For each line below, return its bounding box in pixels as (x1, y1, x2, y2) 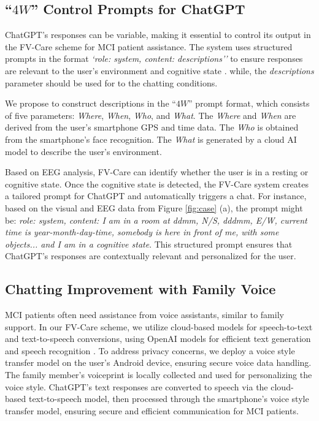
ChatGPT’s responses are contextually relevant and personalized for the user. (5, 249, 296, 262)
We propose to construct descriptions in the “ (5, 97, 176, 110)
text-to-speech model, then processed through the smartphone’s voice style (28, 392, 309, 405)
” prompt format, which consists (188, 97, 310, 110)
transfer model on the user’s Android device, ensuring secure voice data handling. (5, 356, 312, 369)
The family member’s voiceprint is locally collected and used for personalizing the (5, 368, 312, 381)
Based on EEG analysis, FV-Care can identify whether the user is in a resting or (5, 165, 309, 178)
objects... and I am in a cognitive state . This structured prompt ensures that (5, 237, 293, 250)
